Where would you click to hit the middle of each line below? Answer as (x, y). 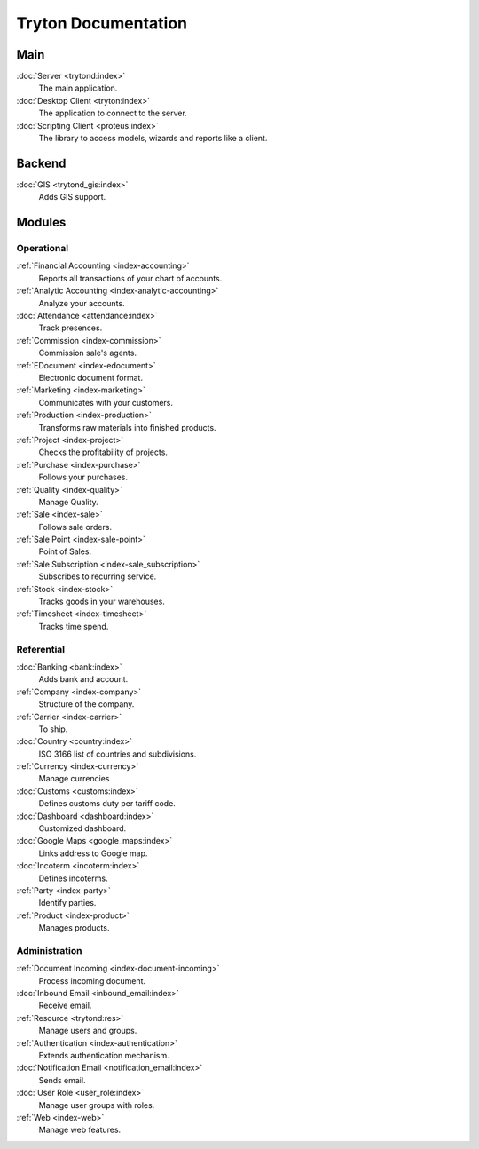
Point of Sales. (65, 551)
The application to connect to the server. (113, 113)
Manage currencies (74, 779)
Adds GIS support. (72, 197)
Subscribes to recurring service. (98, 576)
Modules (41, 222)
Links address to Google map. (93, 853)
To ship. (53, 729)
